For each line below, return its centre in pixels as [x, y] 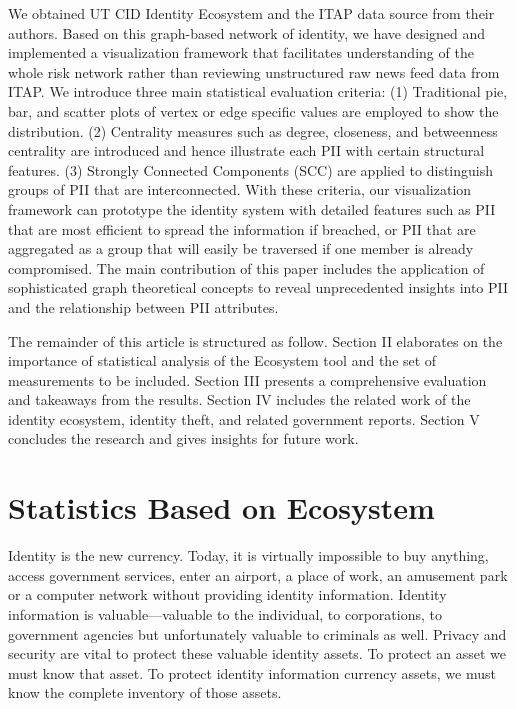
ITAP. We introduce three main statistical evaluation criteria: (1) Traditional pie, [258, 91]
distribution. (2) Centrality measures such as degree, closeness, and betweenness [253, 130]
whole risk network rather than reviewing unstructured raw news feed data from [254, 71]
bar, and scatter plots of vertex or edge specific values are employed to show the [253, 110]
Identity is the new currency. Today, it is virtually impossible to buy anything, [248, 555]
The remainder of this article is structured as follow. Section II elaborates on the [255, 340]
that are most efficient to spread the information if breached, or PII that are [242, 228]
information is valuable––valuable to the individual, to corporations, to [225, 613]
